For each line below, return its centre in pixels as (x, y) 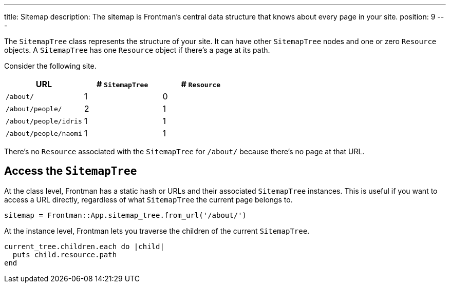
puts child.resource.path (65, 254)
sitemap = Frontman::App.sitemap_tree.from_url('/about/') (126, 215)
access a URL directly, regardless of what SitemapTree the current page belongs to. (148, 199)
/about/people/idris (44, 121)
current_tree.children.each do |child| (84, 246)
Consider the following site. (50, 66)
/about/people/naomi (44, 133)
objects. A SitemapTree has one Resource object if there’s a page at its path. (137, 50)
